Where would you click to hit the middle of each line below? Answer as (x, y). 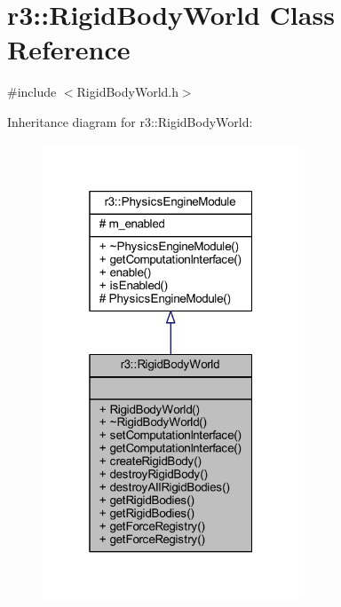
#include (32, 92)
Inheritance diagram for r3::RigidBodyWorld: (130, 121)
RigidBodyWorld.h (127, 92)
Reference (69, 49)
